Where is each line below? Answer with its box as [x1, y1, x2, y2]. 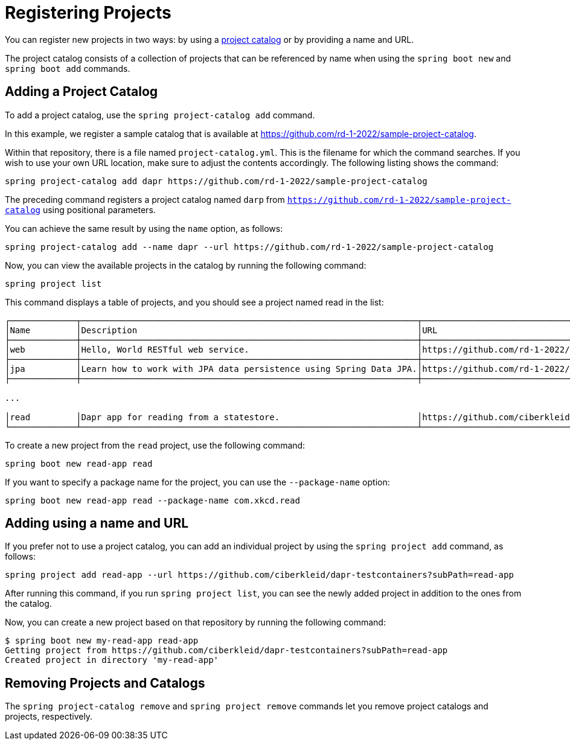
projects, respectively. [5, 711, 93, 722]
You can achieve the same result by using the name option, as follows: [5, 223, 283, 234]
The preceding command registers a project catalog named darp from [5, 194, 285, 205]
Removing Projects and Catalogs [5, 675, 205, 691]
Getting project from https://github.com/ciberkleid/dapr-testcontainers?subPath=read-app [5, 645, 448, 656]
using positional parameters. [42, 204, 156, 215]
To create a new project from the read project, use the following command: [5, 440, 306, 450]
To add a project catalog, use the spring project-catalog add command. [5, 109, 315, 120]
